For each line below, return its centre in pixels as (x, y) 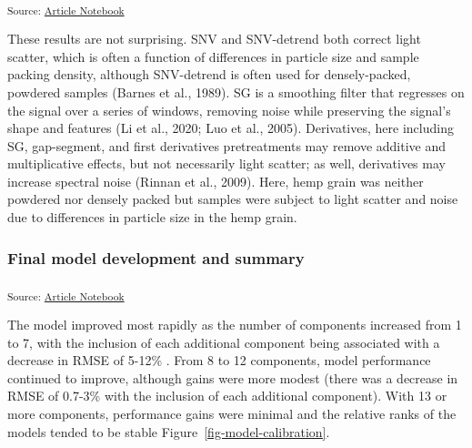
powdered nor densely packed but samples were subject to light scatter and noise (233, 199)
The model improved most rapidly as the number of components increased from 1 (235, 324)
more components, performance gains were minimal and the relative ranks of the (232, 413)
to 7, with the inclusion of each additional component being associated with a (224, 342)
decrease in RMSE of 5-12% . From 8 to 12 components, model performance (219, 360)
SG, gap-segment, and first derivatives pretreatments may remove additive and (227, 145)
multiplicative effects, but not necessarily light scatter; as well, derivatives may (226, 163)
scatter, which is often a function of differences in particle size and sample (213, 56)
